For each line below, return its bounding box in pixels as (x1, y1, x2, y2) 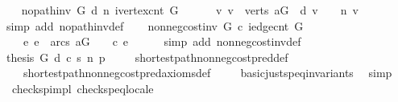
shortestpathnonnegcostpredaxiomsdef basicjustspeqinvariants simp (23, 64, 392, 81)
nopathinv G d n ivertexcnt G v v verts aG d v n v (21, 2, 359, 18)
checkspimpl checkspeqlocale (11, 80, 154, 96)
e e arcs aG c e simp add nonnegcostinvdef (23, 33, 301, 50)
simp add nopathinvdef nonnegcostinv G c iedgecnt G (6, 17, 304, 34)
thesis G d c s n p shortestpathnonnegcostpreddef (6, 48, 288, 65)
